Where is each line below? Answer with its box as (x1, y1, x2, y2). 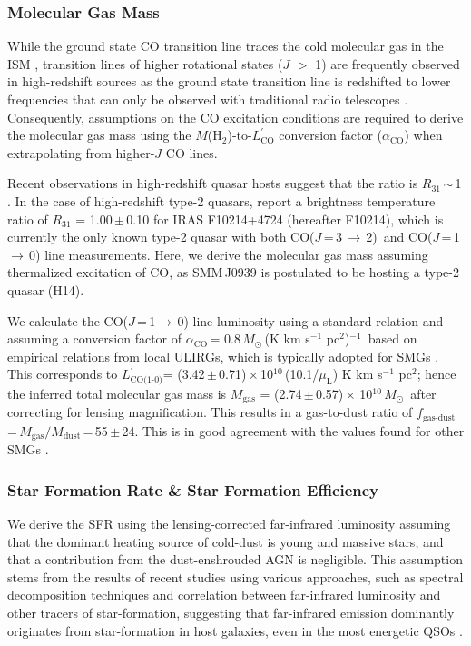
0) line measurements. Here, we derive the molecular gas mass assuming (29, 244, 428, 263)
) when (404, 125, 443, 144)
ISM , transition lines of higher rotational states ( (7, 54, 283, 73)
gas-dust (422, 412, 456, 422)
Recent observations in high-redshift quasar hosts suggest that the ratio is (7, 174, 418, 193)
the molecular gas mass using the (7, 125, 191, 144)
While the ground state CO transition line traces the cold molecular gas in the (7, 36, 444, 55)
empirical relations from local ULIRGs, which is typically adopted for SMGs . (7, 346, 439, 365)
